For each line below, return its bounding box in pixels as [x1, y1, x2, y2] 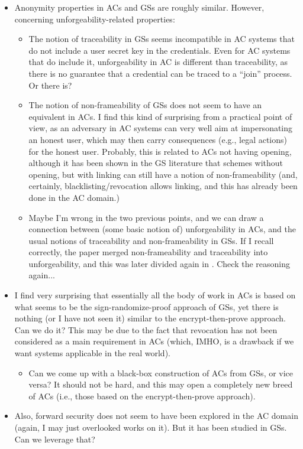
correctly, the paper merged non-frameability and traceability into [28, 246, 268, 258]
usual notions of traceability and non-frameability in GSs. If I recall [28, 234, 274, 246]
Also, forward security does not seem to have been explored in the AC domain [14, 409, 298, 422]
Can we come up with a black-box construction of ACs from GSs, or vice [28, 366, 294, 379]
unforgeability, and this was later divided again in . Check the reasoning [28, 257, 290, 269]
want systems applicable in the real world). [14, 347, 170, 359]
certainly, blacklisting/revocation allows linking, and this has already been [28, 180, 298, 192]
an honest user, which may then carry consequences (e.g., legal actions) [28, 133, 287, 145]
